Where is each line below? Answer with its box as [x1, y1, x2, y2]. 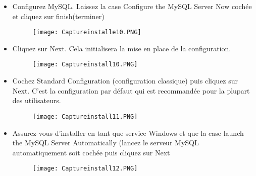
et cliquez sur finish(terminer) [12, 11, 105, 21]
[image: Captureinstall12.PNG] [32, 165, 138, 172]
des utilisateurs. [12, 95, 61, 106]
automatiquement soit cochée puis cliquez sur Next [12, 147, 170, 157]
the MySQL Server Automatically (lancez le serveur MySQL [12, 137, 199, 148]
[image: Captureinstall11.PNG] [32, 113, 138, 120]
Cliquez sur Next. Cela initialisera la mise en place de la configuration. [12, 43, 231, 53]
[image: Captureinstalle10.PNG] [32, 29, 141, 36]
